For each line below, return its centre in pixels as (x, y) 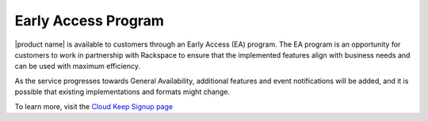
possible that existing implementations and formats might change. (122, 92)
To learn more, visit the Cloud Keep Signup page (94, 106)
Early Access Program (89, 21)
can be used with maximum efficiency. (77, 66)
